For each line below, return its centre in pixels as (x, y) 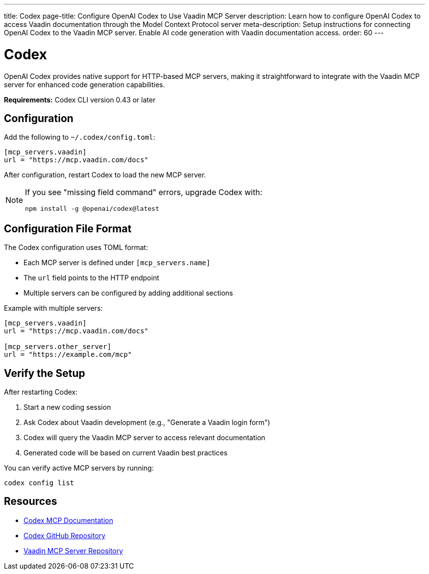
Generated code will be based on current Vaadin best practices (126, 453)
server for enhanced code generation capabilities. (84, 84)
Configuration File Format (68, 228)
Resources (31, 501)
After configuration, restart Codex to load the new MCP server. (105, 175)
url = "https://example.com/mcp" (68, 355)
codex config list (39, 483)
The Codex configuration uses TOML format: (76, 248)
